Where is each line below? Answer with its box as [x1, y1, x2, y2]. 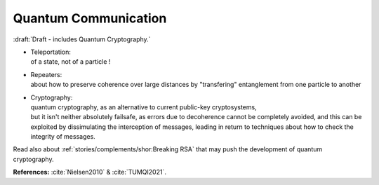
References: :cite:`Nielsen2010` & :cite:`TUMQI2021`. [13, 168, 166, 177]
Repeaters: [30, 70, 62, 78]
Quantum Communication [13, 11, 167, 26]
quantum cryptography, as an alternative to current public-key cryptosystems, [30, 102, 257, 111]
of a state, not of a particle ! [30, 57, 111, 66]
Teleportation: [30, 48, 72, 56]
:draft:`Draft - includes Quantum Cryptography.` [13, 35, 151, 43]
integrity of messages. [30, 132, 96, 141]
